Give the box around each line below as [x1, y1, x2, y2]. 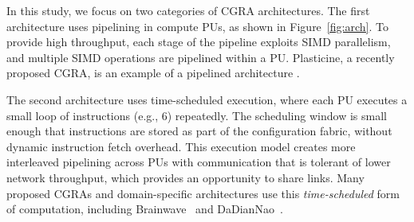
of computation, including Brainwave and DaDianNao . [6, 201, 283, 217]
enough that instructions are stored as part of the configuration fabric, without [6, 123, 392, 139]
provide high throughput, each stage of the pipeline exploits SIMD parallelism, [6, 33, 391, 50]
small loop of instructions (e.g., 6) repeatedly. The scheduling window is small [6, 107, 387, 123]
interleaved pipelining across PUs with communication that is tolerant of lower [6, 154, 391, 170]
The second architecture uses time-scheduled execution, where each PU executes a [6, 91, 408, 107]
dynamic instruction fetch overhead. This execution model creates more [6, 138, 356, 154]
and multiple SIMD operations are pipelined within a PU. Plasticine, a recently [6, 49, 395, 65]
